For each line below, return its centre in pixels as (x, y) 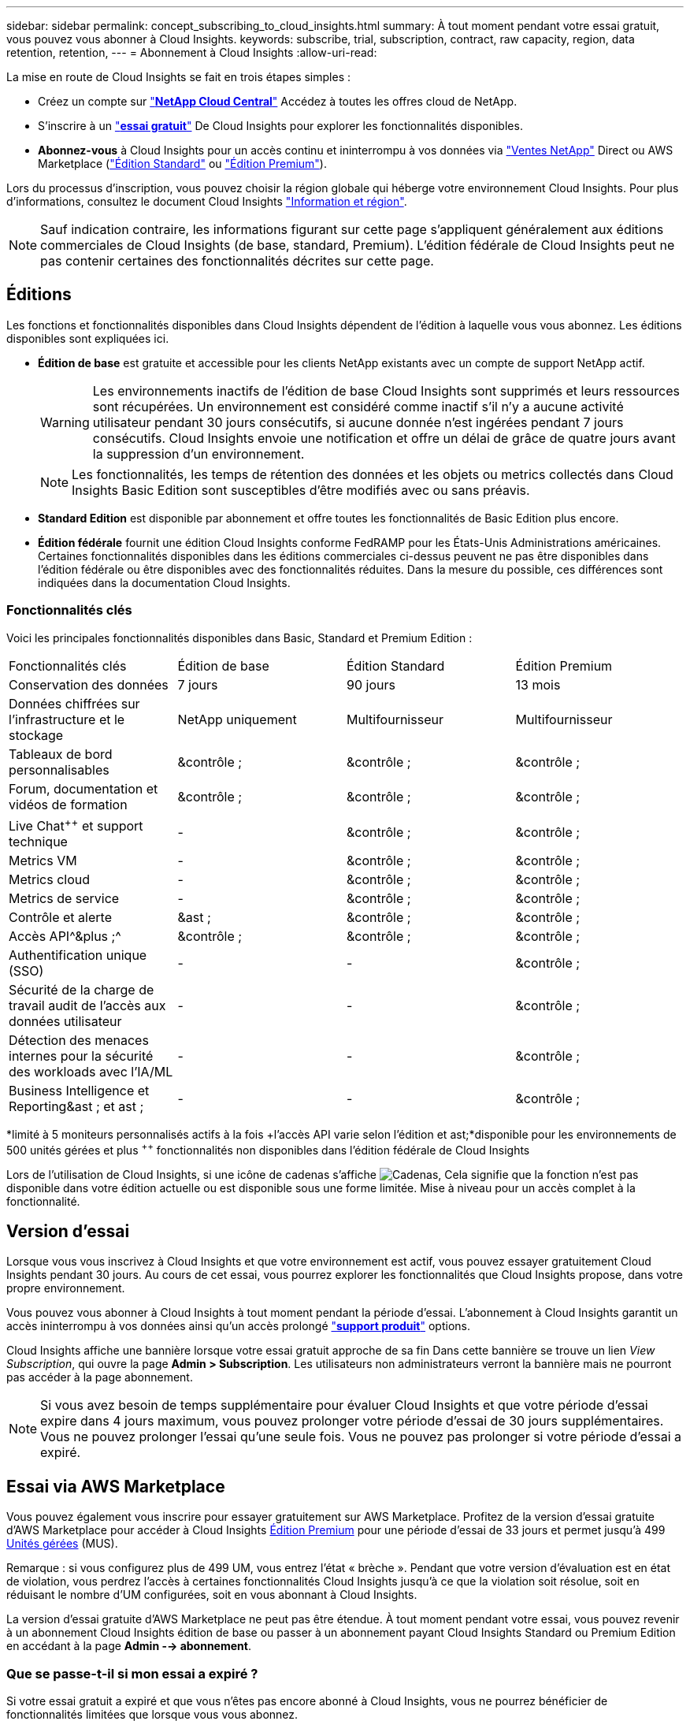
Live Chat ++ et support (76, 824)
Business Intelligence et (79, 1090)
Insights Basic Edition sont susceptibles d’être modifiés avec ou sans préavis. (301, 490)
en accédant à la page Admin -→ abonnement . (129, 1646)
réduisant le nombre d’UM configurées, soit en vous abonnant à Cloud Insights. (212, 1595)
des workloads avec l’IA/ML (91, 1071)
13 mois (538, 684)
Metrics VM (43, 860)
